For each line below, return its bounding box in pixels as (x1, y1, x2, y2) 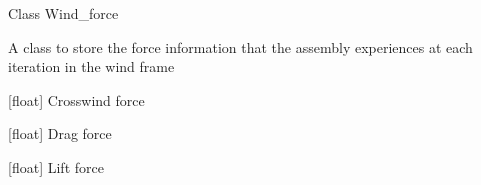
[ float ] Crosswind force (8, 89, 145, 110)
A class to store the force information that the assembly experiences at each (8, 36, 473, 57)
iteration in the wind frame (8, 56, 175, 77)
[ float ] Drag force (8, 123, 112, 144)
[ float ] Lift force (8, 156, 104, 177)
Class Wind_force (8, 3, 119, 23)
